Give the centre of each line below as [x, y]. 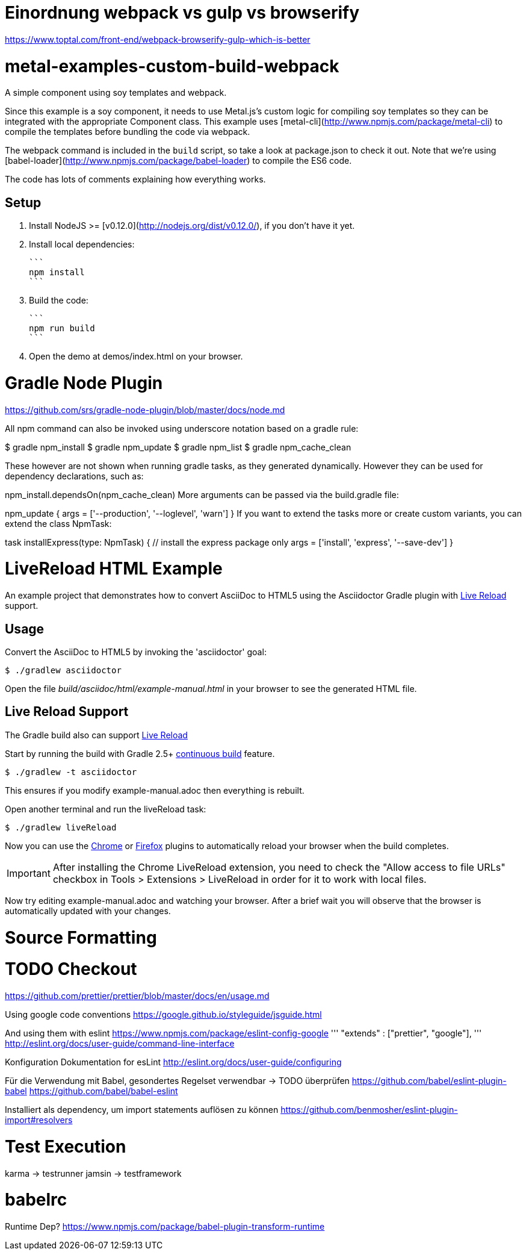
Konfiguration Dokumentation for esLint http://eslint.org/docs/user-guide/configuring [173, 1062]
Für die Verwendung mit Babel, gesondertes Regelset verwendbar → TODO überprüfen [177, 1081]
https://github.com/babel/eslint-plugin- [429, 1081]
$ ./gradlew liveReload [61, 827]
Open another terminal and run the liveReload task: [106, 809]
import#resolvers [39, 1120]
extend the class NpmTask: [58, 523]
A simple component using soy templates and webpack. [116, 93]
